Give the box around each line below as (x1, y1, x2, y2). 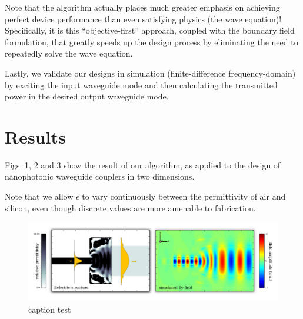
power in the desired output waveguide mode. (5, 90, 169, 102)
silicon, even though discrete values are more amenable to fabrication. (5, 201, 256, 214)
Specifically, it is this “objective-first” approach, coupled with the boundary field (5, 24, 295, 36)
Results (5, 124, 66, 148)
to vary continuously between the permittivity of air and (82, 190, 286, 202)
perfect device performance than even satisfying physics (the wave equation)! (5, 12, 282, 25)
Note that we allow (5, 190, 74, 202)
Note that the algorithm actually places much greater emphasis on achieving (5, 1, 280, 13)
